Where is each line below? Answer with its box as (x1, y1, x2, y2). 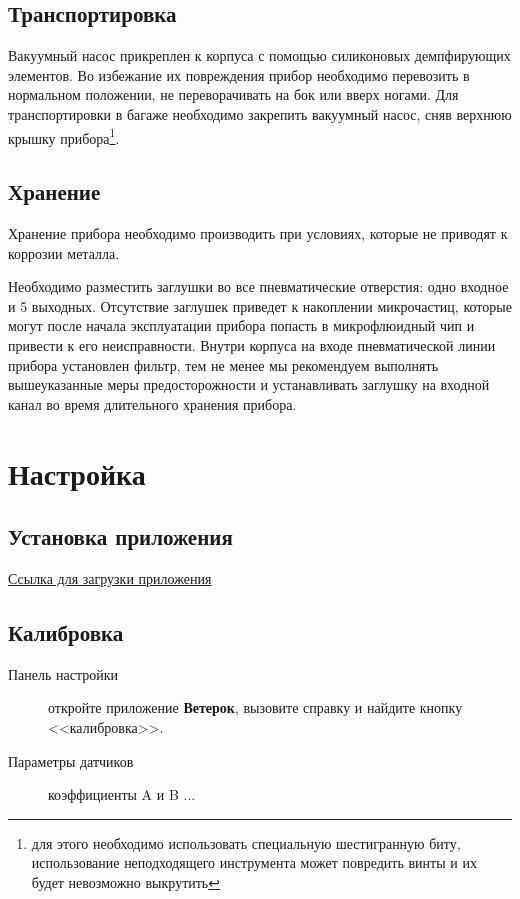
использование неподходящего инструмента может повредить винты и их (31, 852, 477, 873)
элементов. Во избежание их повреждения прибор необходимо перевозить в (8, 64, 470, 85)
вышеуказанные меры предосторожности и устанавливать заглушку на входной (8, 374, 490, 395)
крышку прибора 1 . (8, 124, 120, 148)
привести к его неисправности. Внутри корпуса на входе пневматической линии (8, 335, 496, 355)
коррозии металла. (8, 242, 120, 263)
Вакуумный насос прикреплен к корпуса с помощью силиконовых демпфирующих (8, 45, 511, 66)
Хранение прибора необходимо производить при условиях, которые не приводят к (8, 223, 508, 244)
